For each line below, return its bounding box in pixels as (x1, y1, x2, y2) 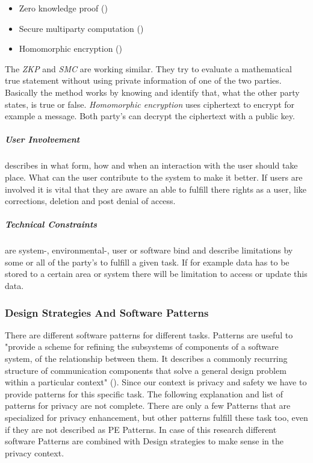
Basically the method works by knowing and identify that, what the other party (5, 85, 300, 98)
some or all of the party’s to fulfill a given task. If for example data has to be (5, 255, 290, 268)
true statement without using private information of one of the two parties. (5, 74, 282, 87)
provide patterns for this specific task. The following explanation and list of (5, 387, 284, 400)
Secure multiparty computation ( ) (19, 22, 144, 34)
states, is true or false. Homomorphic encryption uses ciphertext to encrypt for (5, 98, 295, 110)
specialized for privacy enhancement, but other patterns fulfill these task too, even (5, 411, 308, 423)
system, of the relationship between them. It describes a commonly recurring (5, 352, 288, 365)
